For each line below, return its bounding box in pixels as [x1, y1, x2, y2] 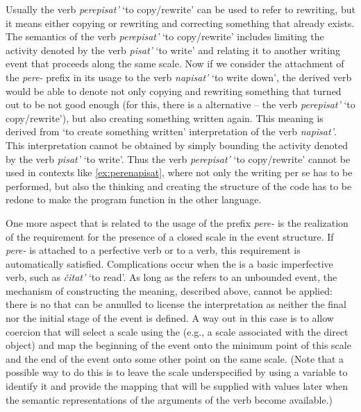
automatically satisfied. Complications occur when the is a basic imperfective [6, 256, 333, 271]
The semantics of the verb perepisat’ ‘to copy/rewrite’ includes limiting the [6, 29, 324, 44]
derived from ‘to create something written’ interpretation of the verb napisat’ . [6, 124, 337, 139]
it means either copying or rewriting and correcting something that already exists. [6, 15, 355, 30]
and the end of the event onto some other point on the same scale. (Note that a [6, 351, 344, 366]
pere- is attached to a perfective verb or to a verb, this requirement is [6, 243, 301, 257]
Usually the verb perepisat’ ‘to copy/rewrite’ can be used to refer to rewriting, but [6, 2, 355, 16]
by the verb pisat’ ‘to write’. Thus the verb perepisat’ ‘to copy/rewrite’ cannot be [6, 151, 351, 166]
